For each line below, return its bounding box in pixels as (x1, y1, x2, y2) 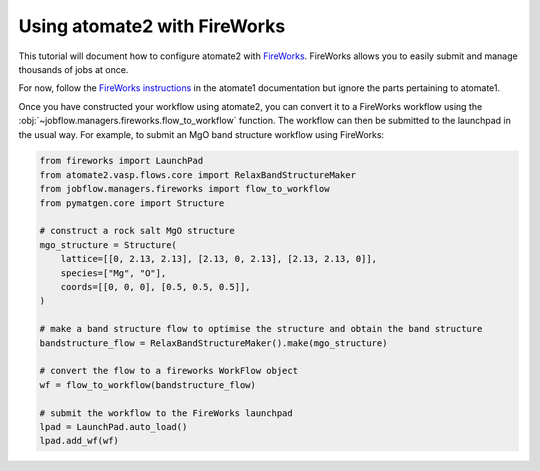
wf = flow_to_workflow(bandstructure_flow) (39, 379, 257, 390)
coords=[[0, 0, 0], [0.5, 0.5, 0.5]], (60, 281, 251, 292)
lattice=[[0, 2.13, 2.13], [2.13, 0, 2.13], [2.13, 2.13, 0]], (60, 253, 378, 265)
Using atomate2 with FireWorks (18, 15, 286, 37)
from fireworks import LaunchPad (39, 155, 204, 167)
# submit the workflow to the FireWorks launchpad (39, 407, 294, 419)
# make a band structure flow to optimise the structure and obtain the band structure (39, 323, 483, 335)
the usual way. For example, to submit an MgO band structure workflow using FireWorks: (18, 128, 385, 140)
